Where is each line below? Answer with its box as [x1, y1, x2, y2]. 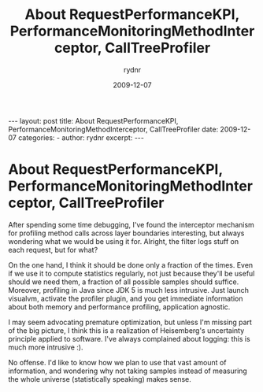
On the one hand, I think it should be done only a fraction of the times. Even [8, 260, 254, 269]
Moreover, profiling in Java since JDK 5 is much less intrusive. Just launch [8, 285, 250, 294]
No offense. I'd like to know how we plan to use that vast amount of [8, 357, 227, 367]
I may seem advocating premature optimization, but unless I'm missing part [8, 317, 252, 327]
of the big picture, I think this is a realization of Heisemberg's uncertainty [8, 325, 245, 335]
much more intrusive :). [8, 342, 83, 352]
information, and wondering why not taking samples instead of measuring [8, 366, 248, 375]
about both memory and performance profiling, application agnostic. [8, 301, 231, 312]
